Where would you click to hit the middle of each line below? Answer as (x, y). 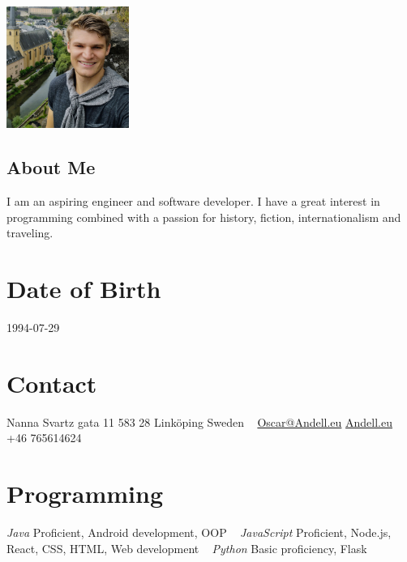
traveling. (30, 233)
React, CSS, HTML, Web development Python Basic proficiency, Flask (187, 548)
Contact (52, 383)
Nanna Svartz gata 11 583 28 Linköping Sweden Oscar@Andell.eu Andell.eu (200, 421)
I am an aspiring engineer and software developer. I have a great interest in (193, 200)
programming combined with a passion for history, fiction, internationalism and (204, 217)
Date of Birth (84, 288)
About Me (51, 167)
